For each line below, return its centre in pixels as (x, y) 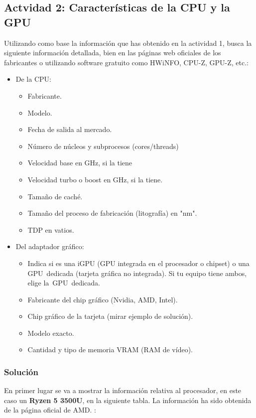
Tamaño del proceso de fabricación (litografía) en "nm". (112, 213)
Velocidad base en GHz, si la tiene (80, 163)
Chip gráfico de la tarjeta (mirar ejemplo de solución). (110, 316)
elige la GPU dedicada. (64, 283)
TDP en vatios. (51, 229)
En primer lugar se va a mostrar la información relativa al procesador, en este (123, 390)
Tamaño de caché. (55, 196)
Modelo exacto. (51, 333)
